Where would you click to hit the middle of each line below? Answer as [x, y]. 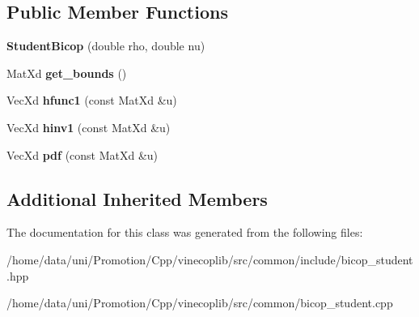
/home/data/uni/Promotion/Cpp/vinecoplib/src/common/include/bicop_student [210, 259]
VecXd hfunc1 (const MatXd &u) [92, 100]
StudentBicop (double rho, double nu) [106, 46]
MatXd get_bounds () [67, 73]
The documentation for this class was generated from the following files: [185, 232]
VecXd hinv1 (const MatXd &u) [89, 127]
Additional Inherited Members [137, 198]
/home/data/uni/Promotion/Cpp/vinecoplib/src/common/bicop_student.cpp [200, 303]
